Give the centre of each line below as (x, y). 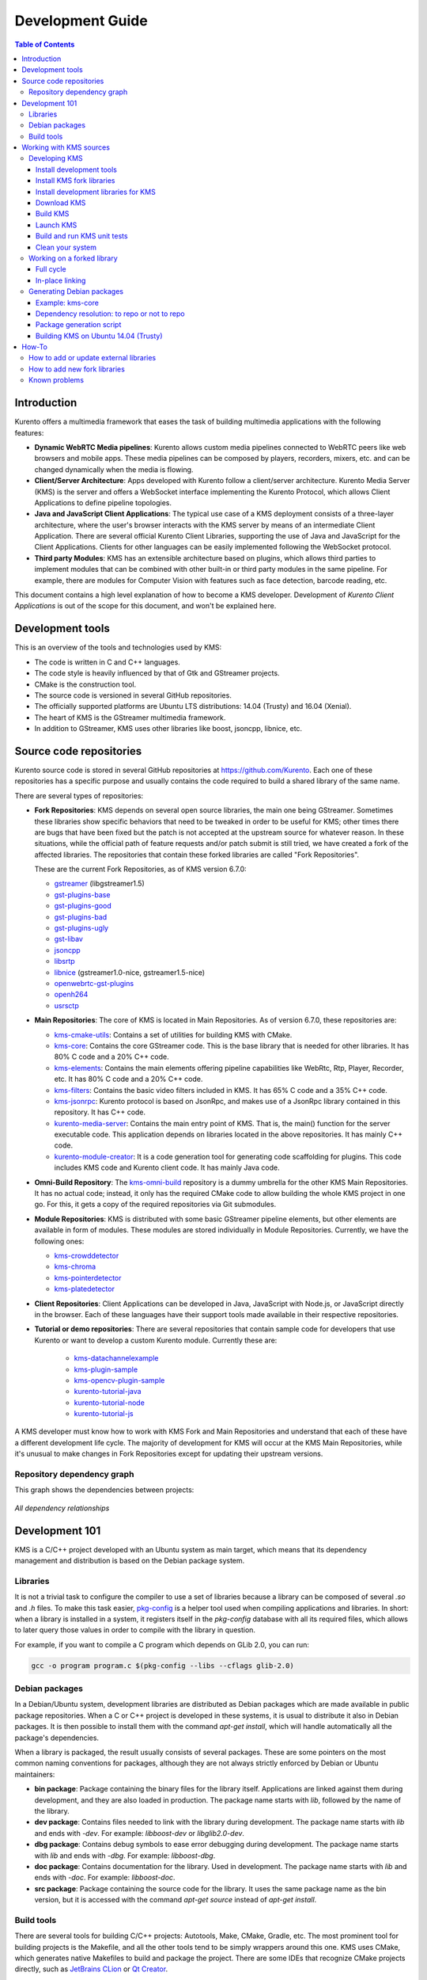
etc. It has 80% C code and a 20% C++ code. (128, 1079)
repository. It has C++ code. (100, 1112)
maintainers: (35, 1774)
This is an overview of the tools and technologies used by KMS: (118, 647)
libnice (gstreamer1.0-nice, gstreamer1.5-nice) (130, 972)
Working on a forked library (73, 258)
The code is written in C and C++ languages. (108, 662)
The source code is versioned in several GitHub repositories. (133, 695)
